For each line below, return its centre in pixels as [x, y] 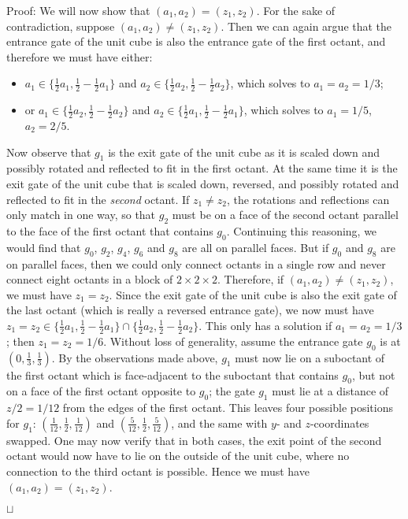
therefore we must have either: [80, 56]
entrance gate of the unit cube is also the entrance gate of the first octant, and [196, 41]
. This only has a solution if [265, 325]
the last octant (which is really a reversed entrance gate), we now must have [190, 310]
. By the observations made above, [135, 357]
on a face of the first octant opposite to [101, 391]
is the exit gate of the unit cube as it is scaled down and [244, 152]
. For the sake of [296, 10]
